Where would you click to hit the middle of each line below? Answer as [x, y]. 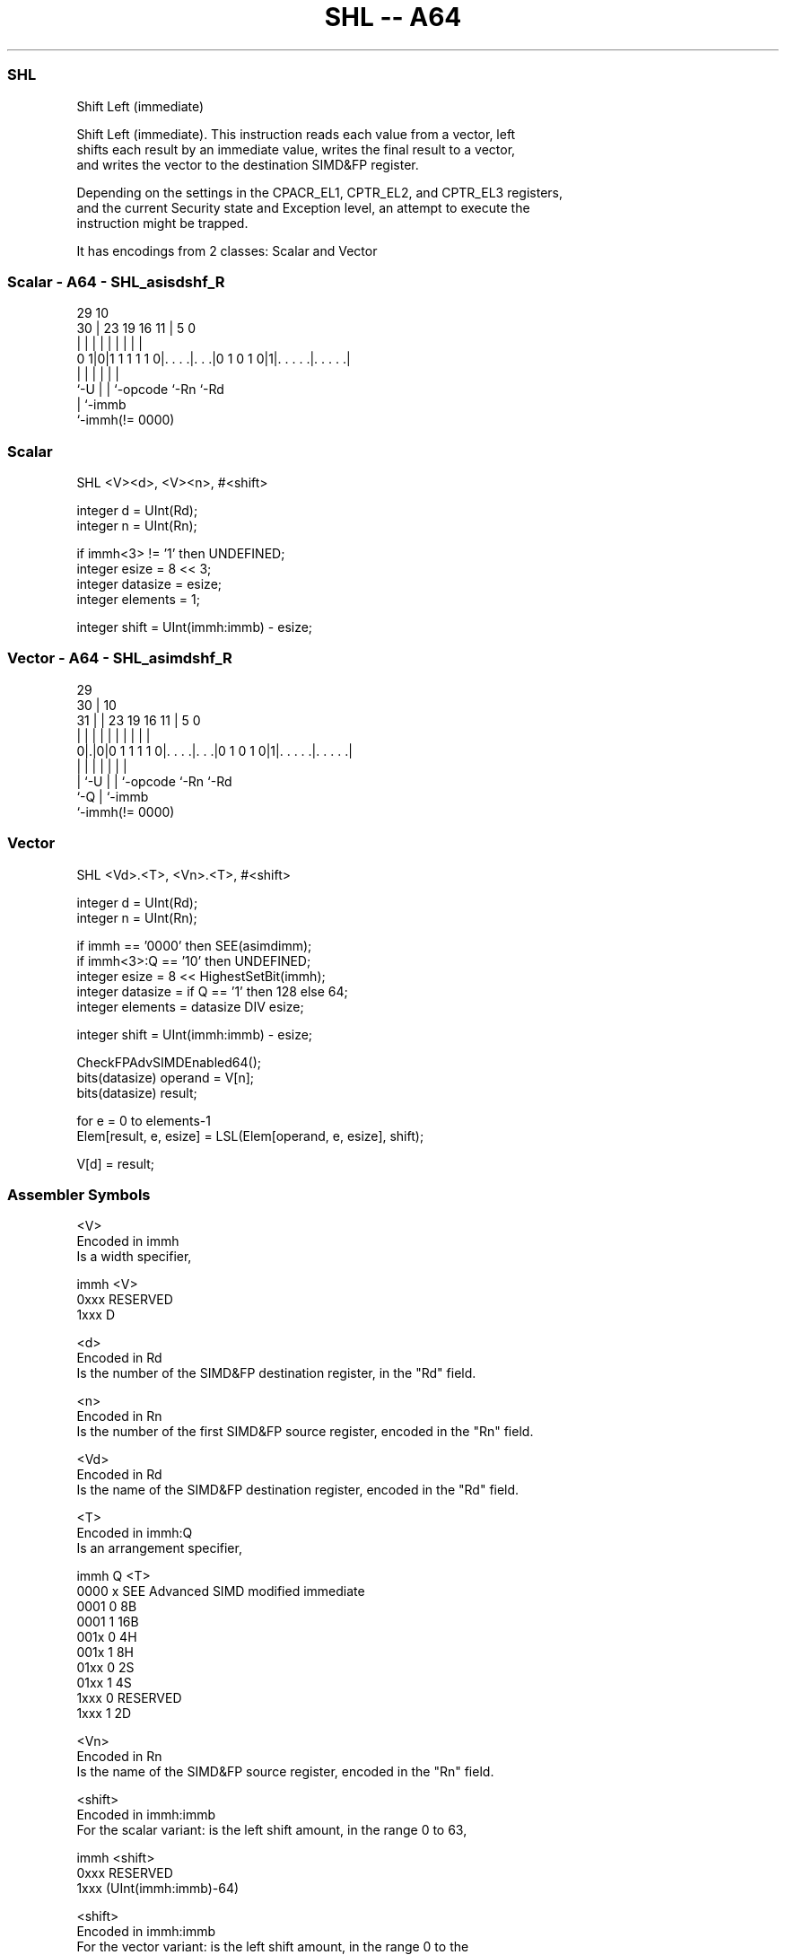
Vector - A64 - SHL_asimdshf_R [120, 658]
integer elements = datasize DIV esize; [190, 1006]
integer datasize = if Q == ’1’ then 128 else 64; [212, 991]
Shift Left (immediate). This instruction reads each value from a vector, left [296, 134]
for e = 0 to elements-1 [144, 1120]
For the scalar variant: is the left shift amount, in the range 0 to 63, [272, 1830]
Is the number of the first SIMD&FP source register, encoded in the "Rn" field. [305, 1432]
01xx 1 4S [104, 1683]
